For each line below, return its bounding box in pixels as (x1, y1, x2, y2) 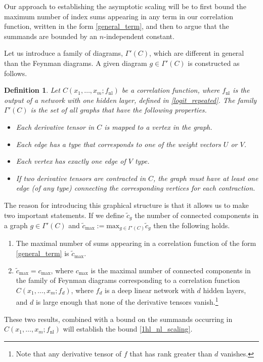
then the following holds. (153, 220, 230, 230)
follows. (4, 67, 27, 78)
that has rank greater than (129, 348, 212, 358)
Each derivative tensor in (16, 121, 95, 132)
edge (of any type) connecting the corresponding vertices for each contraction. (16, 183, 255, 193)
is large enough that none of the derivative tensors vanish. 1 (35, 295, 218, 307)
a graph (4, 220, 28, 230)
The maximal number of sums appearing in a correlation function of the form (16, 238, 256, 248)
